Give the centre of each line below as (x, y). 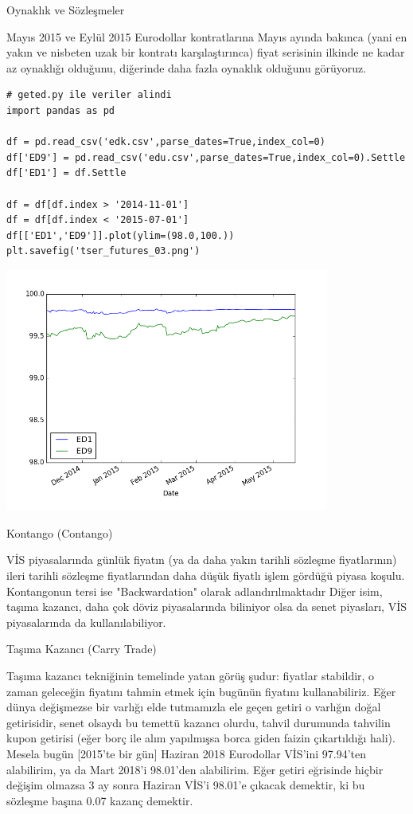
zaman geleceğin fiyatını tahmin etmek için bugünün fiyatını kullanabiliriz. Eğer (201, 691)
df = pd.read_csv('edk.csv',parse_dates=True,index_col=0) (166, 142)
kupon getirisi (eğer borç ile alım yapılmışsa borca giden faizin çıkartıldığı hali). (201, 738)
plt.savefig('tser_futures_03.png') (103, 251)
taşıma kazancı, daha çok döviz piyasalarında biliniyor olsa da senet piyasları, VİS (206, 607)
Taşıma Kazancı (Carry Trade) (82, 649)
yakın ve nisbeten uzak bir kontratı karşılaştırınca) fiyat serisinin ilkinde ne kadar (206, 52)
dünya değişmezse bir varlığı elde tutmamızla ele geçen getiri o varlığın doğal (194, 707)
